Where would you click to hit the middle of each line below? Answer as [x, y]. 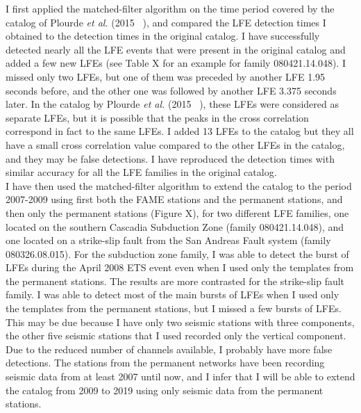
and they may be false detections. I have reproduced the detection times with [170, 158]
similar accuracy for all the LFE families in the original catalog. [141, 172]
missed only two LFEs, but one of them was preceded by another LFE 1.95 [166, 76]
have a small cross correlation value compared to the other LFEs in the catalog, [175, 144]
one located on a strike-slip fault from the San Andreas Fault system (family [168, 240]
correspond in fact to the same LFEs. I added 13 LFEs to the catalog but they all [180, 131]
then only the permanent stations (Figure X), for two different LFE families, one [177, 212]
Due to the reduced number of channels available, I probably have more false [169, 349]
